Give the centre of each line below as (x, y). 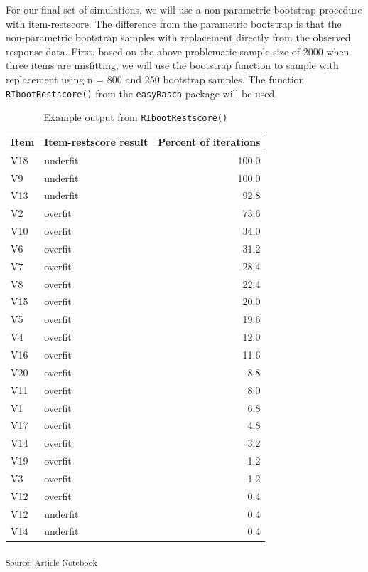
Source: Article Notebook (52, 562)
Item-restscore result (96, 141)
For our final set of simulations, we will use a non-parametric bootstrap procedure (184, 9)
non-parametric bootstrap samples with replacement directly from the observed (178, 37)
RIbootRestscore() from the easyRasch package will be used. (142, 93)
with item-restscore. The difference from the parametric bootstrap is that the (174, 23)
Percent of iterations (209, 141)
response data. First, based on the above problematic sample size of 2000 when (178, 51)
